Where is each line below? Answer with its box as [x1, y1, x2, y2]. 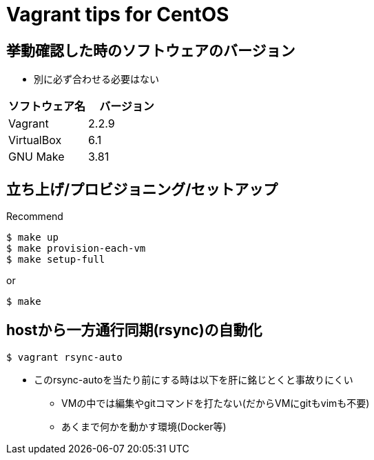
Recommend [6, 210, 63, 223]
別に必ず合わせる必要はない [34, 73, 159, 86]
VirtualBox [8, 133, 62, 148]
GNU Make [8, 150, 65, 164]
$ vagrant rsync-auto [6, 351, 123, 363]
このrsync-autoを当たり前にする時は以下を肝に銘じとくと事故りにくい [34, 373, 353, 386]
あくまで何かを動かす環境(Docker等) [61, 420, 227, 432]
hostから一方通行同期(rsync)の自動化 [6, 321, 262, 339]
